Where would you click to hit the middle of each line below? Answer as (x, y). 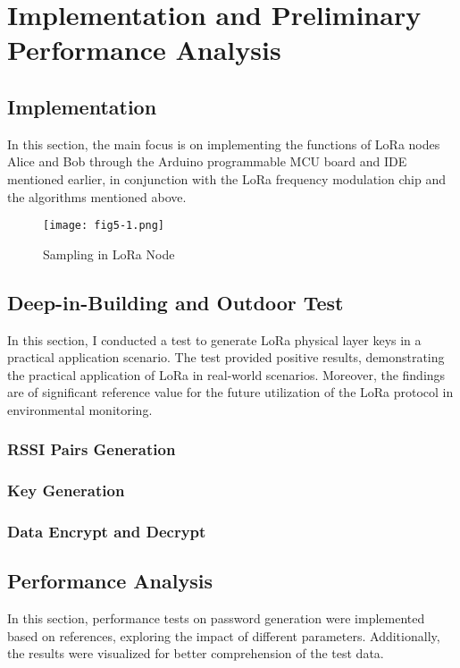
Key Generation (66, 490)
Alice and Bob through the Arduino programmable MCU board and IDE (207, 161)
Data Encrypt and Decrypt (107, 532)
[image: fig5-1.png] (104, 226)
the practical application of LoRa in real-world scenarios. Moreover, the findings (226, 374)
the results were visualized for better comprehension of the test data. (196, 653)
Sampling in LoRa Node (109, 254)
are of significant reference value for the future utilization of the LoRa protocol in (230, 392)
